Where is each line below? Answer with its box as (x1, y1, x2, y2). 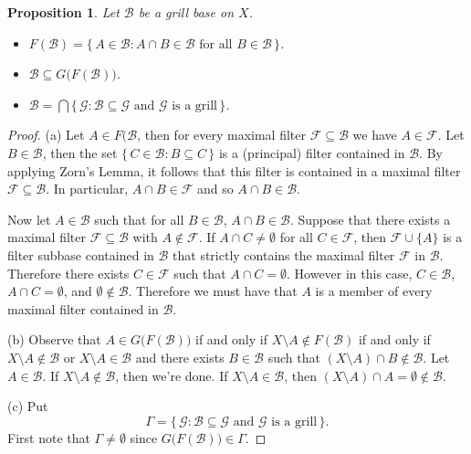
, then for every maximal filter (137, 125, 306, 144)
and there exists (135, 347, 225, 366)
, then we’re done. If (115, 365, 228, 385)
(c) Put (7, 396, 48, 416)
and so (196, 179, 234, 198)
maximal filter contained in (7, 299, 159, 318)
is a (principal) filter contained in (218, 143, 405, 162)
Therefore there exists (7, 263, 130, 282)
